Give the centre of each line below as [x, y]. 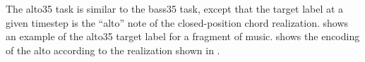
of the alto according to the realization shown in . [113, 50]
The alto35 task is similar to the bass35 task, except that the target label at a [175, 8]
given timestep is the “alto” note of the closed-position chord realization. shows [177, 22]
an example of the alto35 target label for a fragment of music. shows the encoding [183, 36]
